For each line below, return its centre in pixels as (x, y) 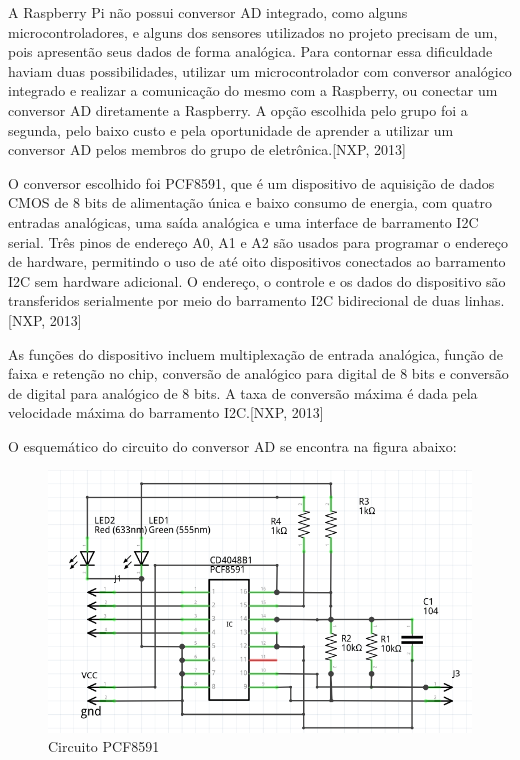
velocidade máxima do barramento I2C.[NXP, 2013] (166, 412)
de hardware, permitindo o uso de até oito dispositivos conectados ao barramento (257, 261)
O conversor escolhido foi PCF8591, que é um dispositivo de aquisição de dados (251, 182)
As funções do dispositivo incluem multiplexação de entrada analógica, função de (256, 353)
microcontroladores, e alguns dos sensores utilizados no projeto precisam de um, (253, 31)
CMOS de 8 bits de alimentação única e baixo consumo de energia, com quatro (250, 202)
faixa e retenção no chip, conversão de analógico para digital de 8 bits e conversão (258, 373)
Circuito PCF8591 (104, 746)
